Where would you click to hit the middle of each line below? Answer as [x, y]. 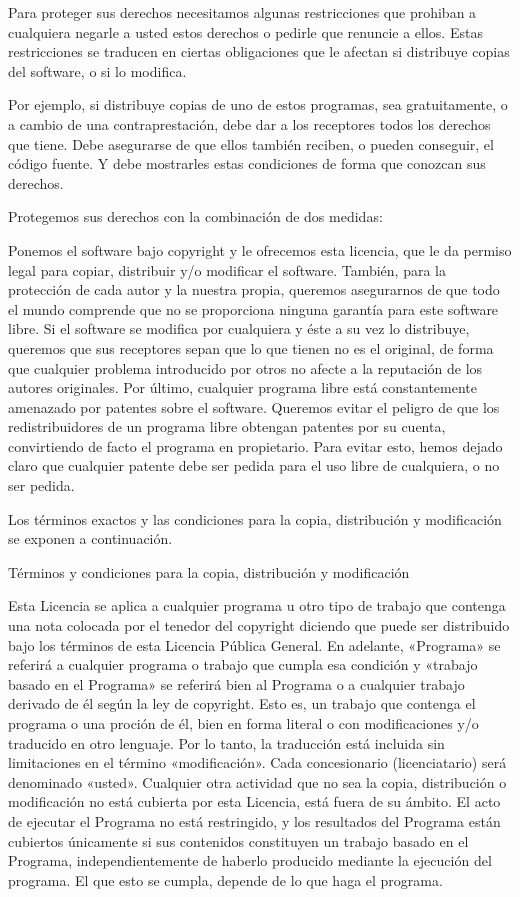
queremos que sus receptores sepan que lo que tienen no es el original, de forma [251, 347]
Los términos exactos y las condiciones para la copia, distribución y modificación [255, 518]
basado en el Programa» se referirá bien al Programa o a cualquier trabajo [236, 683]
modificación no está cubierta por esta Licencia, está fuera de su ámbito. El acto [254, 801]
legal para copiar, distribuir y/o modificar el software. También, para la [227, 269]
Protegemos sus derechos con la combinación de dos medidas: [195, 216]
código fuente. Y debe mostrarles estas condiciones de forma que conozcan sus [247, 163]
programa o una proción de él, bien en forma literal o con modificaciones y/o [243, 723]
